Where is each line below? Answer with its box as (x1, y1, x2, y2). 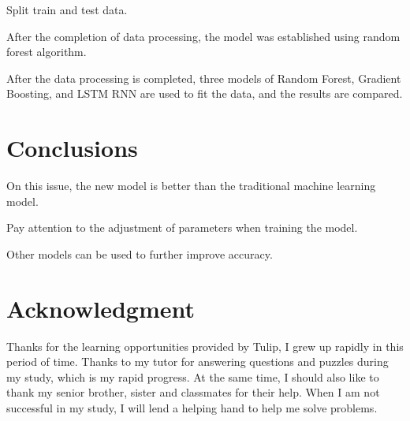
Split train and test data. (6, 2, 128, 17)
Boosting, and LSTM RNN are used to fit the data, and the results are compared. (6, 85, 403, 102)
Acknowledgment (6, 292, 195, 324)
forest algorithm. (6, 43, 87, 60)
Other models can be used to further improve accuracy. (6, 245, 273, 262)
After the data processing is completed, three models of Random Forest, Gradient (6, 69, 401, 86)
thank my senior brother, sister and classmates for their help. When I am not (6, 384, 380, 401)
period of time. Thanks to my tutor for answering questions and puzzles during (6, 353, 389, 370)
